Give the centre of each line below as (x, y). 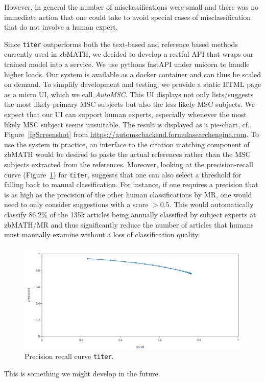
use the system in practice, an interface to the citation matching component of (127, 144)
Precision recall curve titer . (69, 356)
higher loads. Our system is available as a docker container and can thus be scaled (133, 74)
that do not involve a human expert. (61, 27)
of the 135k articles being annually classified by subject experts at (153, 214)
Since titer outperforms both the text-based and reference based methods (121, 44)
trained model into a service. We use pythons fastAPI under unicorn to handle (127, 64)
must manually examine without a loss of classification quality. (102, 234)
